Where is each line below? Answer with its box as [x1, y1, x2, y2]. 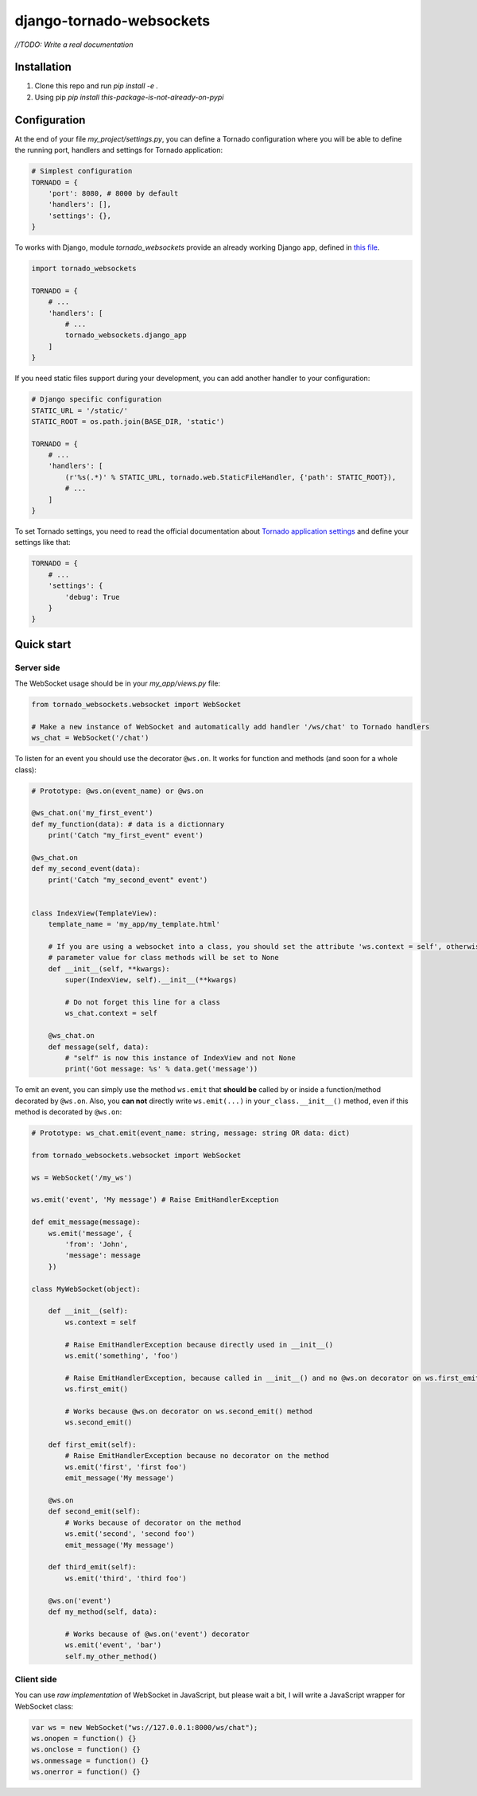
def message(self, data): [48, 1042, 149, 1052]
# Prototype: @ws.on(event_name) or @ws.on [31, 786, 204, 795]
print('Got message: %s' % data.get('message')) [64, 1064, 258, 1074]
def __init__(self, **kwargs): [48, 964, 170, 974]
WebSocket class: [14, 1701, 74, 1711]
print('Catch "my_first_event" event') [48, 831, 204, 840]
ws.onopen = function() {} [31, 1734, 137, 1743]
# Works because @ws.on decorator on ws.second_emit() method [64, 1406, 313, 1416]
